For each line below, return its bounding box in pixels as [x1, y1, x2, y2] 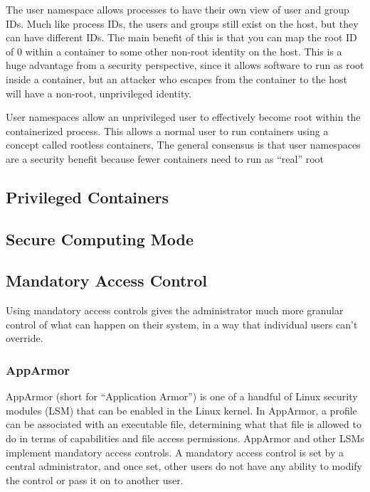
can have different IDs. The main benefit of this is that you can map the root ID [6, 30, 357, 45]
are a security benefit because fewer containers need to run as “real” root [6, 151, 324, 166]
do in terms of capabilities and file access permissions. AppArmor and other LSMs [6, 431, 364, 446]
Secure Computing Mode [6, 228, 194, 250]
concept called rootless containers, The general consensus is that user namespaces [6, 137, 361, 152]
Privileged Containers [6, 186, 169, 208]
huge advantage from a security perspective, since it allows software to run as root [6, 58, 364, 73]
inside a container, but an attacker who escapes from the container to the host [6, 71, 347, 86]
